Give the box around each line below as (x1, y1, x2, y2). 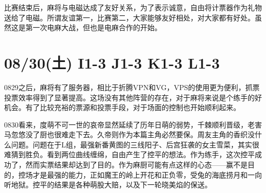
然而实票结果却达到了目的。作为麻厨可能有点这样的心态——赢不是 (25, 159, 248, 170)
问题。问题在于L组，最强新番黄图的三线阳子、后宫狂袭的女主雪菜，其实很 (11, 139, 259, 149)
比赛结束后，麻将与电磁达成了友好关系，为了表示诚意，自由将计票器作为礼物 (4, 2, 262, 12)
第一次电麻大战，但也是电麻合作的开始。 (25, 22, 162, 33)
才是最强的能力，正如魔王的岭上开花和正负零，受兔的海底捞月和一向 (32, 169, 262, 180)
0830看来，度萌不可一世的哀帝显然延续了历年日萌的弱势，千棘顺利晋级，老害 (4, 119, 262, 130)
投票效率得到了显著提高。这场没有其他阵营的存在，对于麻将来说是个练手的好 (4, 92, 262, 102)
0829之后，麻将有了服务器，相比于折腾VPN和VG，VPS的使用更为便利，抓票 (4, 81, 260, 92)
